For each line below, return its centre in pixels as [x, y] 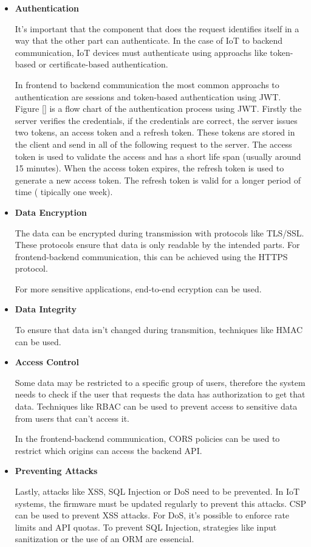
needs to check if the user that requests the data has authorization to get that [160, 394]
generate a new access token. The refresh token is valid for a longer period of [158, 180]
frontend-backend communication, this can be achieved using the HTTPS [151, 256]
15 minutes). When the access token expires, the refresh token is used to [149, 168]
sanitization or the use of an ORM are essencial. [104, 539]
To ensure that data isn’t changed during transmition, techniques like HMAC [159, 330]
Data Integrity [46, 309]
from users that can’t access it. [72, 418]
